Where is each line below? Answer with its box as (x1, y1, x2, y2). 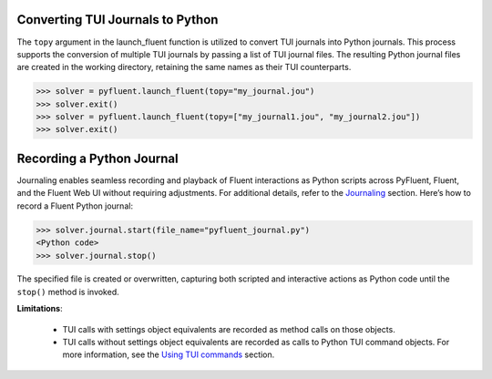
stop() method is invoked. (16, 286, 120, 297)
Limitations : (16, 303, 63, 314)
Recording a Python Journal (16, 150, 179, 166)
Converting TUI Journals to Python (16, 12, 219, 27)
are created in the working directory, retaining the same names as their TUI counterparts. (16, 62, 352, 73)
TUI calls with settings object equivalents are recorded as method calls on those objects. (62, 323, 395, 334)
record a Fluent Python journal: (16, 200, 134, 211)
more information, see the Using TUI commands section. (62, 349, 275, 360)
